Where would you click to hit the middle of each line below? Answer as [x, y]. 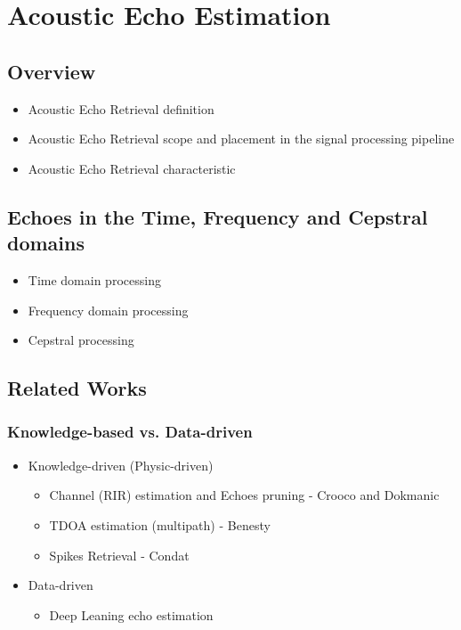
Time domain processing [94, 279]
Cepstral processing [81, 340]
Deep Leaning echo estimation [131, 614]
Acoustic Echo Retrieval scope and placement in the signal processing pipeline [241, 139]
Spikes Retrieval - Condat [119, 555]
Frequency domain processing [108, 310]
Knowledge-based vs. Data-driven [130, 432]
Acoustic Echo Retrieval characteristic [132, 168]
